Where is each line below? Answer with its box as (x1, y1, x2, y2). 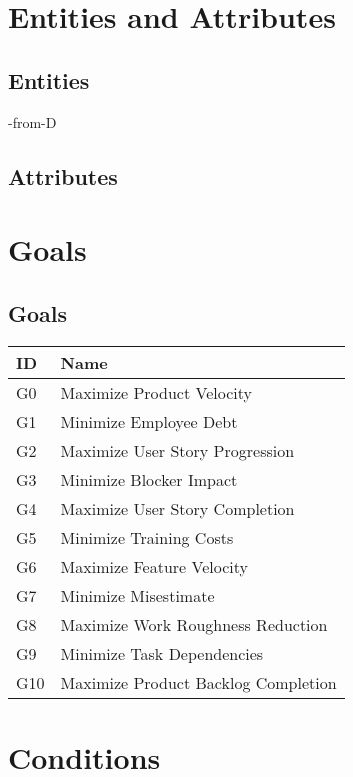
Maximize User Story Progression (60, 438, 295, 462)
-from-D (8, 111, 57, 132)
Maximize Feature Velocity (60, 554, 248, 578)
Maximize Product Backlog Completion (60, 670, 337, 694)
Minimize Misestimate (60, 583, 215, 607)
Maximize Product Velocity (60, 380, 252, 404)
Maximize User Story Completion (60, 496, 295, 520)
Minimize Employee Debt (60, 409, 238, 433)
